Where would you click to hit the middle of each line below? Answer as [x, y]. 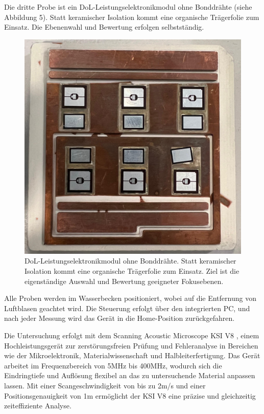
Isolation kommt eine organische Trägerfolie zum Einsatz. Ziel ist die [132, 271]
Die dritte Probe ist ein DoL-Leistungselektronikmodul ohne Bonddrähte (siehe [128, 7]
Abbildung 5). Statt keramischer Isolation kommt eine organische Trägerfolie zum [132, 17]
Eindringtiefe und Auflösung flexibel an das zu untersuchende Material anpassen [130, 375]
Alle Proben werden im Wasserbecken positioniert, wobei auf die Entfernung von [130, 298]
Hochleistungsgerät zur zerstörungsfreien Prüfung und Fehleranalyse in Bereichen [131, 345]
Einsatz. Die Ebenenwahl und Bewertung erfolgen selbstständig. [104, 27]
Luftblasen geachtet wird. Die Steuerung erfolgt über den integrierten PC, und [127, 308]
